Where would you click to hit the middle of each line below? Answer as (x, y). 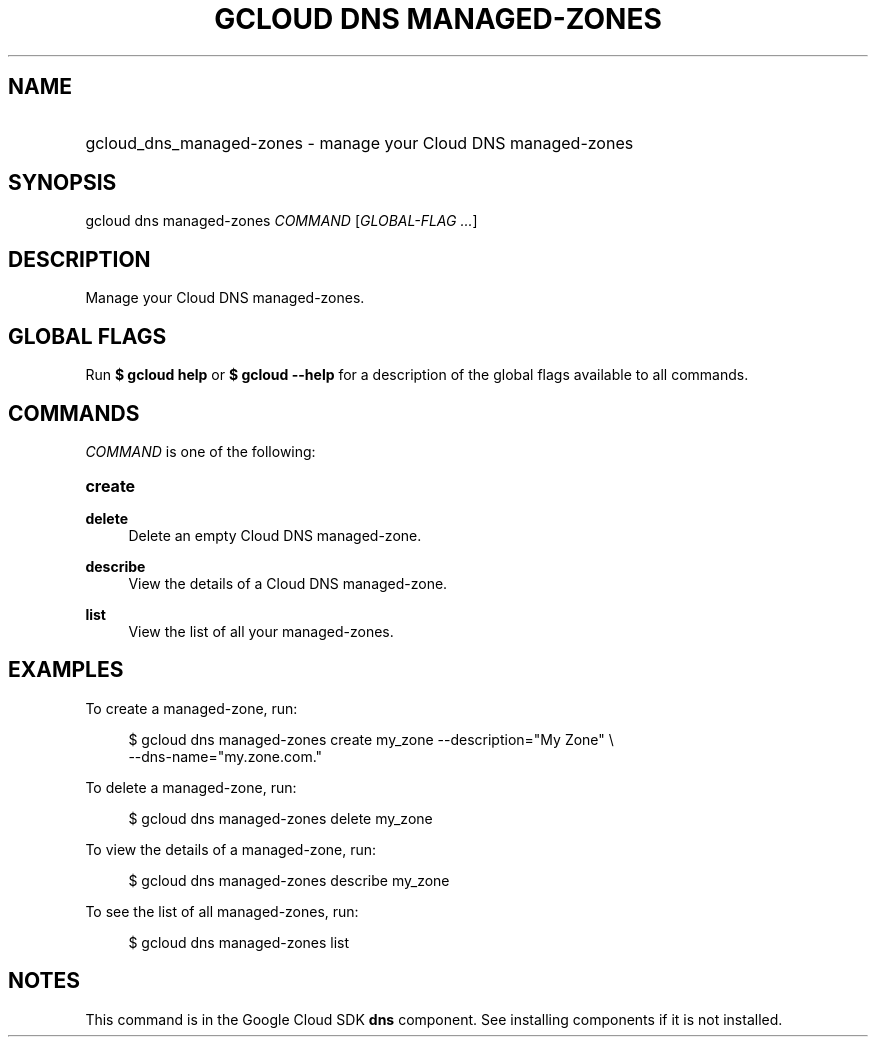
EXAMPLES (66, 670)
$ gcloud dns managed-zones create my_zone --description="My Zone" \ (371, 739)
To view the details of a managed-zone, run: (231, 849)
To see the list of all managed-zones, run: (222, 911)
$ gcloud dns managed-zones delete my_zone (280, 818)
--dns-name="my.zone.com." (225, 756)
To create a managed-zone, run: (191, 708)
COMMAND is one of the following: (200, 451)
